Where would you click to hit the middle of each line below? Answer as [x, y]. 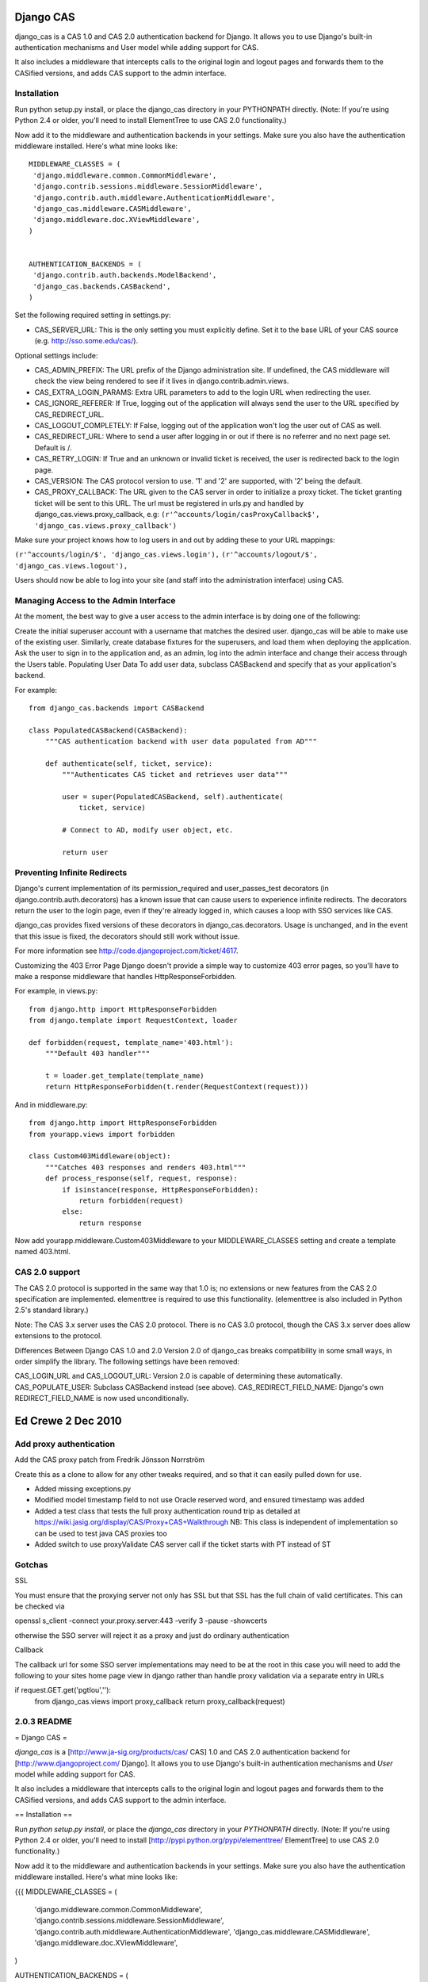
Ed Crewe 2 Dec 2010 [68, 1420]
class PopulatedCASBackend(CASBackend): [108, 730]
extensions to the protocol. [58, 1336]
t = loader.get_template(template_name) [125, 1076]
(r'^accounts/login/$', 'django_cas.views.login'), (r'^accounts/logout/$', [166, 555]
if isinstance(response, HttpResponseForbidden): [160, 1190]
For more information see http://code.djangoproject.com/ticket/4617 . [126, 951]
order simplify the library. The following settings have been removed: [127, 1361]
